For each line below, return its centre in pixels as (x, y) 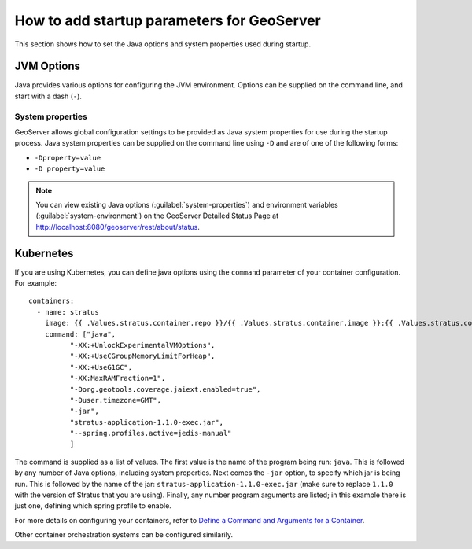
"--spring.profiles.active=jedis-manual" (151, 433)
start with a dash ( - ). (48, 96)
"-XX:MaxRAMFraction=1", (118, 378)
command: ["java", (80, 334)
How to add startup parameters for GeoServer (168, 20)
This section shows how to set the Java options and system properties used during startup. (162, 44)
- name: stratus (68, 312)
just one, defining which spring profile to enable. (93, 506)
